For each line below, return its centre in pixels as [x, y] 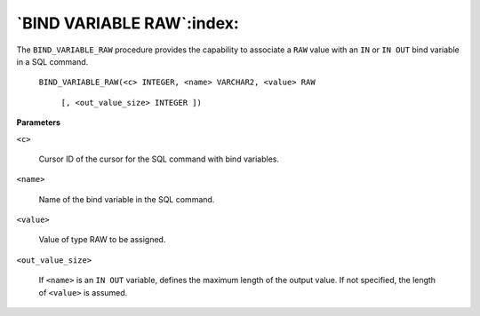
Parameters [39, 122]
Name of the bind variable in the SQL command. [127, 199]
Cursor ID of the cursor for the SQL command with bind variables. [159, 159]
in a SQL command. [52, 61]
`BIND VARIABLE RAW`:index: [128, 23]
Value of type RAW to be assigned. [102, 240]
